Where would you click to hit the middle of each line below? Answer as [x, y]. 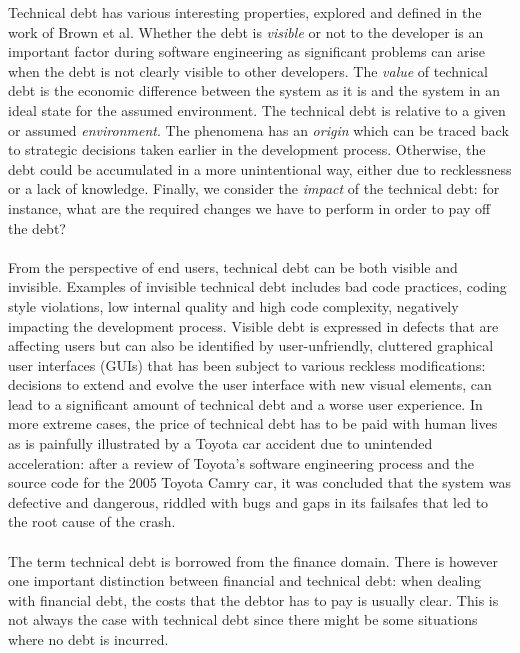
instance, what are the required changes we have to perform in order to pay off [249, 207]
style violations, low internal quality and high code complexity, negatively [233, 305]
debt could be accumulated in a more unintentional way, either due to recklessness [260, 168]
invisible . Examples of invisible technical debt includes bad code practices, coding [257, 286]
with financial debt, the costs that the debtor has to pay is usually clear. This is [253, 599]
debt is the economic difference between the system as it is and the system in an [254, 90]
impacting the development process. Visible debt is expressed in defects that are [253, 325]
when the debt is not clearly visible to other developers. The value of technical [248, 70]
